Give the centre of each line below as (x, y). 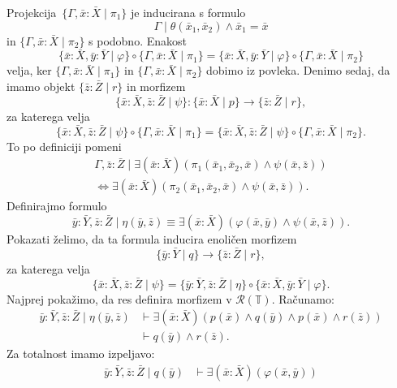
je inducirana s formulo (188, 12)
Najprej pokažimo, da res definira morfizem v (119, 298)
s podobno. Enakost (138, 40)
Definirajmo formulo (57, 206)
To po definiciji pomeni (64, 146)
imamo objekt (41, 86)
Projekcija (32, 12)
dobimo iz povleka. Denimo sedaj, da (298, 70)
